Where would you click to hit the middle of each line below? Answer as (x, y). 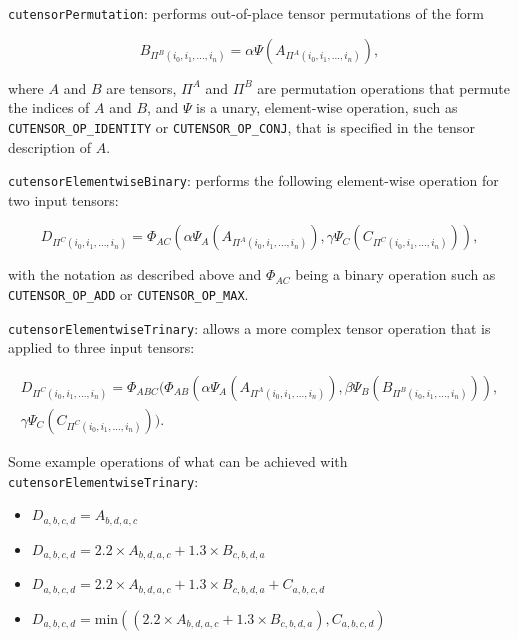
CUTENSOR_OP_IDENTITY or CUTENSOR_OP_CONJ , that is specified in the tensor (241, 126)
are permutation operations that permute (383, 87)
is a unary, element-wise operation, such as (327, 107)
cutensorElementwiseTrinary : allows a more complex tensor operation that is (249, 327)
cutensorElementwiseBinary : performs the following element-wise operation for (253, 180)
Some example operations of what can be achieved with (178, 460)
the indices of (49, 107)
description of (49, 146)
